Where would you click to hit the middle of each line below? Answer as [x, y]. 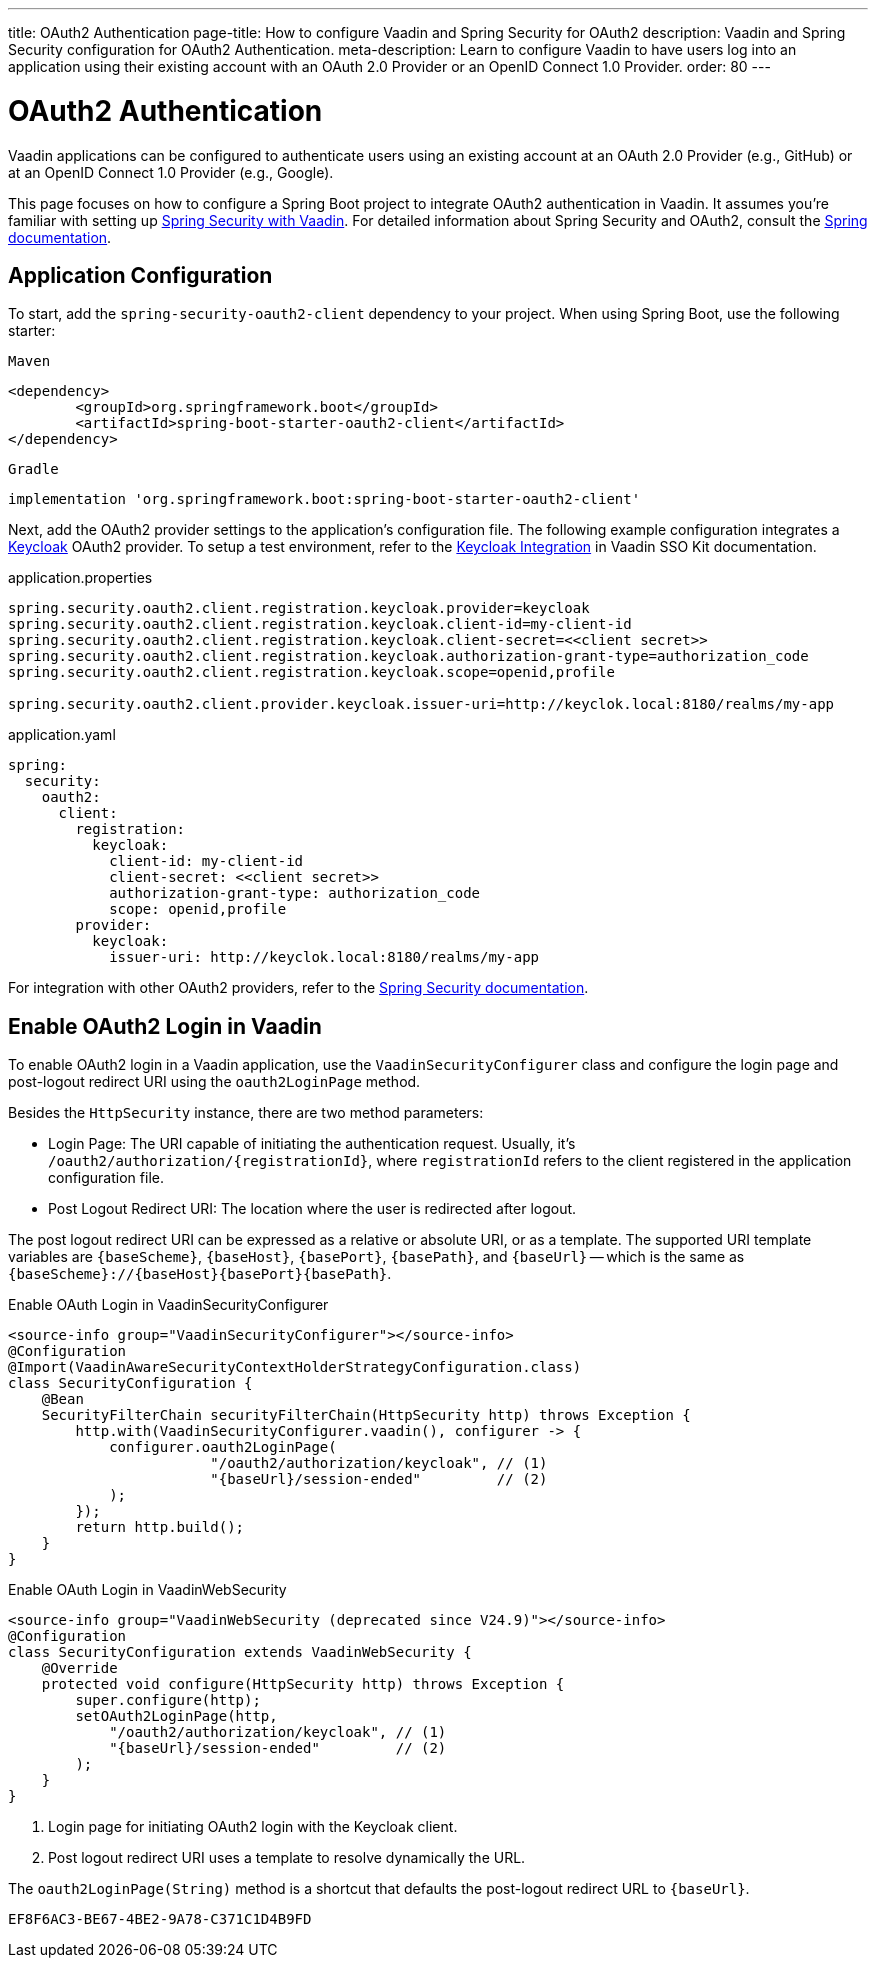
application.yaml [62, 735]
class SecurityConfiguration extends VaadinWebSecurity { [240, 1652]
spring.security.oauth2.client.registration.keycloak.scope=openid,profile [311, 672]
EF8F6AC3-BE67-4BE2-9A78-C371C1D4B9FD [160, 1919]
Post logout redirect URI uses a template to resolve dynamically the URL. [287, 1858]
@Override [79, 1668]
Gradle [33, 469]
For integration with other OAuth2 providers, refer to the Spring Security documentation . [298, 988]
